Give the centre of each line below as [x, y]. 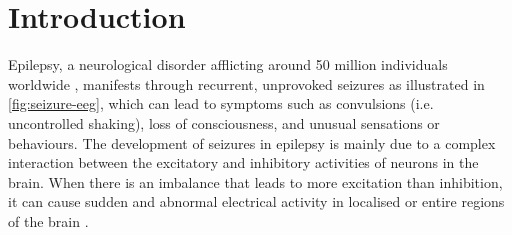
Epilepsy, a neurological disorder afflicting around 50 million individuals [228, 64]
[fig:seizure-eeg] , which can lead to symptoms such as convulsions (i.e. [221, 103]
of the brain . [48, 220]
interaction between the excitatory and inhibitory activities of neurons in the [243, 162]
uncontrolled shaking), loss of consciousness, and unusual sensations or [224, 122]
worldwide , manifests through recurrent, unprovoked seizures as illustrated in [246, 83]
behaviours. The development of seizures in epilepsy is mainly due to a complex [252, 142]
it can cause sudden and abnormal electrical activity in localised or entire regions [256, 201]
